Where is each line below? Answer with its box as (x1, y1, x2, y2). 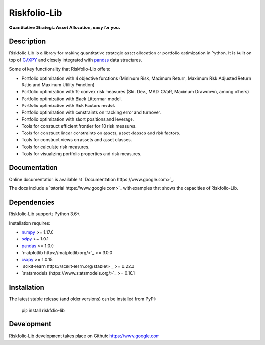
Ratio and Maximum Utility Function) (21, 82, 95, 88)
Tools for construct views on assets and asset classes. (21, 137, 132, 143)
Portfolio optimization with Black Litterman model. (21, 96, 122, 102)
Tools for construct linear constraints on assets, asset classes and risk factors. (21, 130, 180, 136)
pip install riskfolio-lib (21, 307, 65, 313)
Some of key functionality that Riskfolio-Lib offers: (9, 66, 110, 72)
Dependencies (9, 198, 55, 207)
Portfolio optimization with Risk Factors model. (21, 103, 115, 108)
